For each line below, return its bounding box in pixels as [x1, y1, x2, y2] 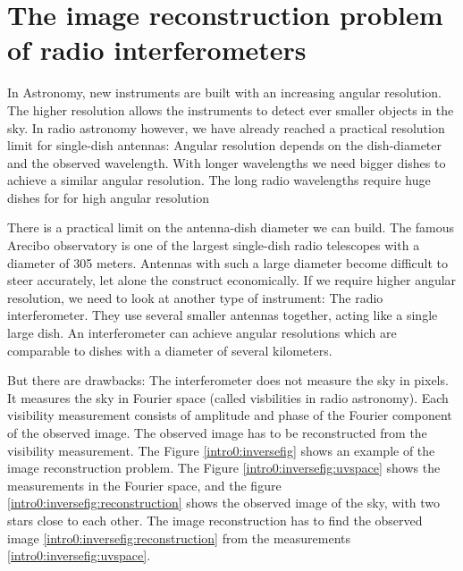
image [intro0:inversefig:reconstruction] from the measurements [7, 528, 350, 547]
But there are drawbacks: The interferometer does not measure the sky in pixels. [7, 371, 449, 390]
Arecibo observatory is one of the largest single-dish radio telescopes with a [7, 236, 420, 255]
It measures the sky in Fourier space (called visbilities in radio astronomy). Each [7, 388, 449, 407]
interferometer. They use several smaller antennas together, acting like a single [7, 306, 438, 324]
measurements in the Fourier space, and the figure [7, 475, 282, 494]
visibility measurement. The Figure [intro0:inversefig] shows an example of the [7, 441, 435, 459]
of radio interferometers [7, 31, 307, 68]
